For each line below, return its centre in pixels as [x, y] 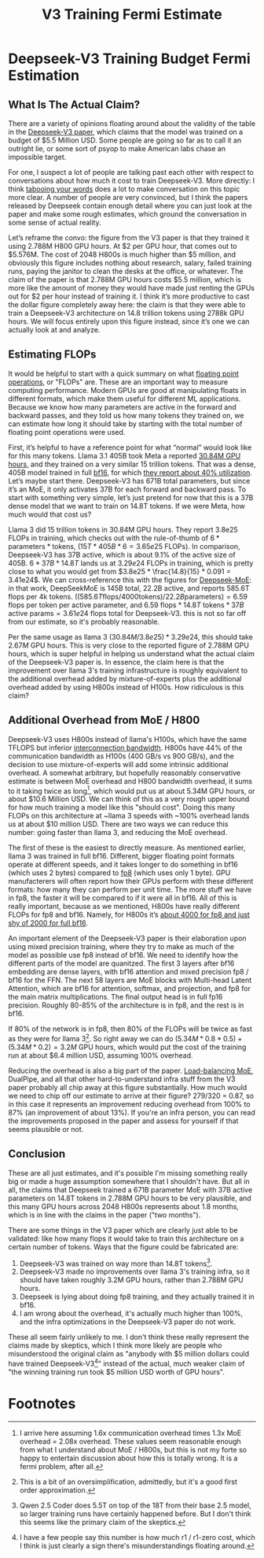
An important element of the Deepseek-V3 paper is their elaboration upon [127, 938]
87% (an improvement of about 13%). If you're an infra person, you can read [132, 1112]
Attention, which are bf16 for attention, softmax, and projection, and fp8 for [130, 989]
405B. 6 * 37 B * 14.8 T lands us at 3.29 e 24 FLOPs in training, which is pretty [131, 563]
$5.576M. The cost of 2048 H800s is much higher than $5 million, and [122, 254]
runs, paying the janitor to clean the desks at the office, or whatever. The [126, 271]
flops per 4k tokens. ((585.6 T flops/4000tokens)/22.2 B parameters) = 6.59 [128, 596]
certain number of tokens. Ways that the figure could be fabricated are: [123, 1247]
